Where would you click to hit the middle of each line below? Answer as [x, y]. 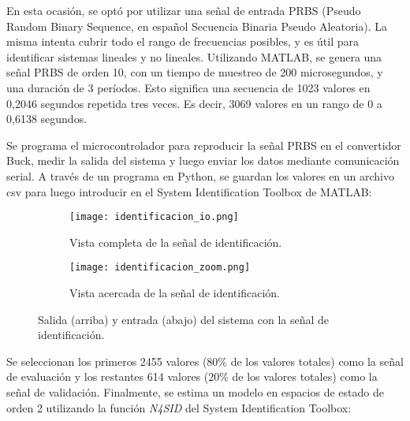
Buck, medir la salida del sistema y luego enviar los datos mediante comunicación [203, 160]
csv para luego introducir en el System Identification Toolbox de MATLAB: [189, 191]
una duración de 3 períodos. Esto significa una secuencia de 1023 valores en [188, 87]
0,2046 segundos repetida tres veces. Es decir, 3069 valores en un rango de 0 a [194, 103]
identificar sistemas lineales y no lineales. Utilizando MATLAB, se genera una [194, 56]
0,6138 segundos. [47, 119]
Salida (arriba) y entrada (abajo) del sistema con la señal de [184, 319]
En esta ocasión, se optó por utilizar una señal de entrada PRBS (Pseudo [184, 10]
